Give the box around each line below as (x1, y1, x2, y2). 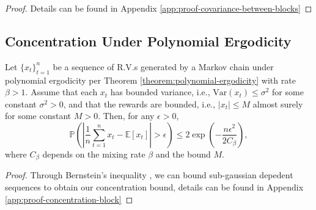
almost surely (252, 97, 303, 110)
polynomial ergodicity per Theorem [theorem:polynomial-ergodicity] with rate (5, 73, 296, 86)
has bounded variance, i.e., (110, 85, 210, 98)
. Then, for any (98, 109, 155, 122)
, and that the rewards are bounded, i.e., (63, 97, 216, 110)
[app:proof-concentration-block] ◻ (5, 192, 133, 205)
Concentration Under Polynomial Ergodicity (5, 31, 292, 50)
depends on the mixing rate (42, 147, 145, 160)
